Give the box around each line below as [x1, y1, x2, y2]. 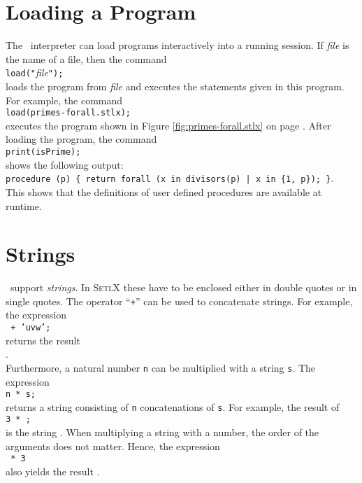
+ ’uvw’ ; [10, 323, 51, 333]
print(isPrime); [6, 147, 81, 157]
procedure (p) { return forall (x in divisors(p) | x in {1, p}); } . [6, 171, 334, 185]
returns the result [6, 332, 80, 347]
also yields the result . [6, 463, 100, 478]
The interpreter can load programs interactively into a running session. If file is [6, 38, 349, 52]
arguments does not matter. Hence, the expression [6, 438, 220, 453]
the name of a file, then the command [6, 51, 167, 66]
